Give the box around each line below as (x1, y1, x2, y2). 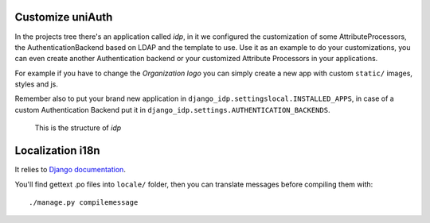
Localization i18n (14, 144, 100, 158)
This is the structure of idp (34, 123, 122, 133)
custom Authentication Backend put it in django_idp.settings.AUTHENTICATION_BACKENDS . (14, 105, 330, 114)
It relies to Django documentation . (14, 165, 127, 175)
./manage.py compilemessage (29, 198, 139, 206)
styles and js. (14, 79, 59, 89)
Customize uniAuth (14, 10, 113, 24)
